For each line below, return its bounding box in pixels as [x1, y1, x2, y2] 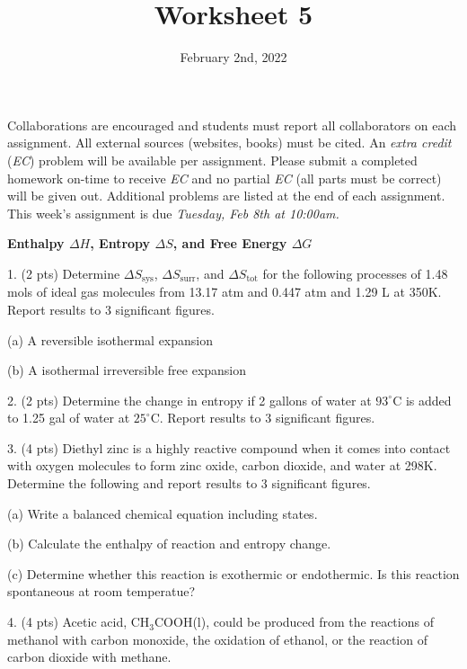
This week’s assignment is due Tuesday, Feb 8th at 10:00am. [7, 203, 339, 222]
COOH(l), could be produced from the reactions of [154, 612, 434, 631]
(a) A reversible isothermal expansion [7, 330, 214, 349]
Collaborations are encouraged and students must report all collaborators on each [7, 115, 457, 134]
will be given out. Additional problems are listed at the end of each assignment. [7, 186, 445, 205]
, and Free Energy [172, 234, 287, 253]
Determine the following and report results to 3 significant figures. [7, 474, 371, 493]
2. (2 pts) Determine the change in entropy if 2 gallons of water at [7, 390, 372, 409]
